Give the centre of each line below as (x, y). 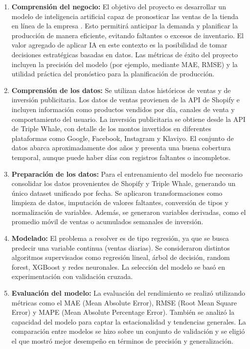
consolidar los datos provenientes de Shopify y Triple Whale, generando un (124, 183)
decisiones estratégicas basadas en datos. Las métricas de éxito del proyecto (125, 54)
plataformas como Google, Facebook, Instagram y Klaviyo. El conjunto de (123, 138)
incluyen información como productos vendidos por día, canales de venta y (123, 109)
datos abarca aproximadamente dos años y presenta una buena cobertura (121, 148)
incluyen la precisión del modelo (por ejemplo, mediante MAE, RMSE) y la (125, 64)
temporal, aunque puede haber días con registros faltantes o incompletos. (121, 157)
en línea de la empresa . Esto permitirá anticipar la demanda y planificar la (125, 26)
